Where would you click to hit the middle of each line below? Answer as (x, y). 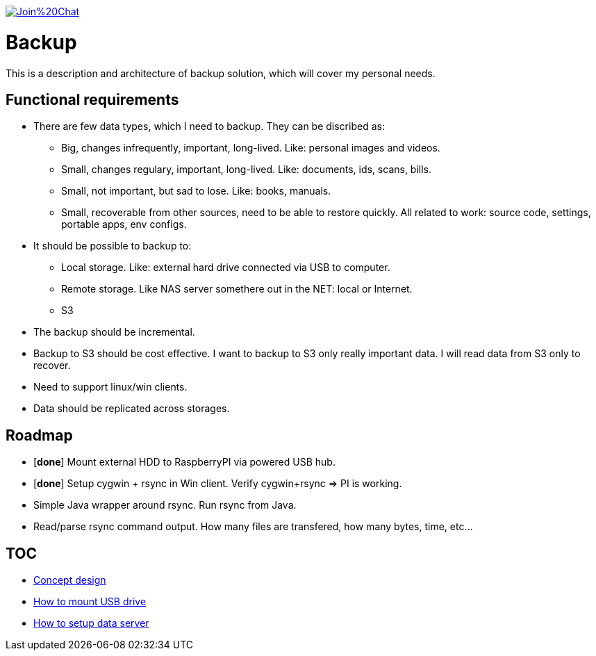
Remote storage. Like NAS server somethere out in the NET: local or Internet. (237, 289)
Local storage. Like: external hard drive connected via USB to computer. (226, 268)
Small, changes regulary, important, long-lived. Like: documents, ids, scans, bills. (247, 170)
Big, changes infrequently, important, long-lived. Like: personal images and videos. (251, 148)
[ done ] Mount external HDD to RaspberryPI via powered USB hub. (184, 462)
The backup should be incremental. (114, 332)
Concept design (70, 580)
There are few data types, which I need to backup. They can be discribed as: (209, 126)
